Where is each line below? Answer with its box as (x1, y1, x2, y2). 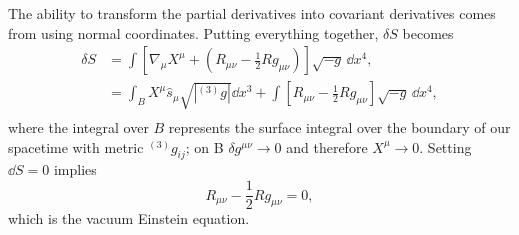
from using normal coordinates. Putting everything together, (8, 22, 379, 43)
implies (53, 159, 97, 180)
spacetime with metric (8, 136, 144, 157)
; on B (185, 136, 224, 157)
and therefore (286, 136, 368, 157)
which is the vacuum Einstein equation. (8, 208, 250, 229)
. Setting (419, 136, 472, 157)
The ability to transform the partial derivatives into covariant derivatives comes (8, 3, 496, 23)
